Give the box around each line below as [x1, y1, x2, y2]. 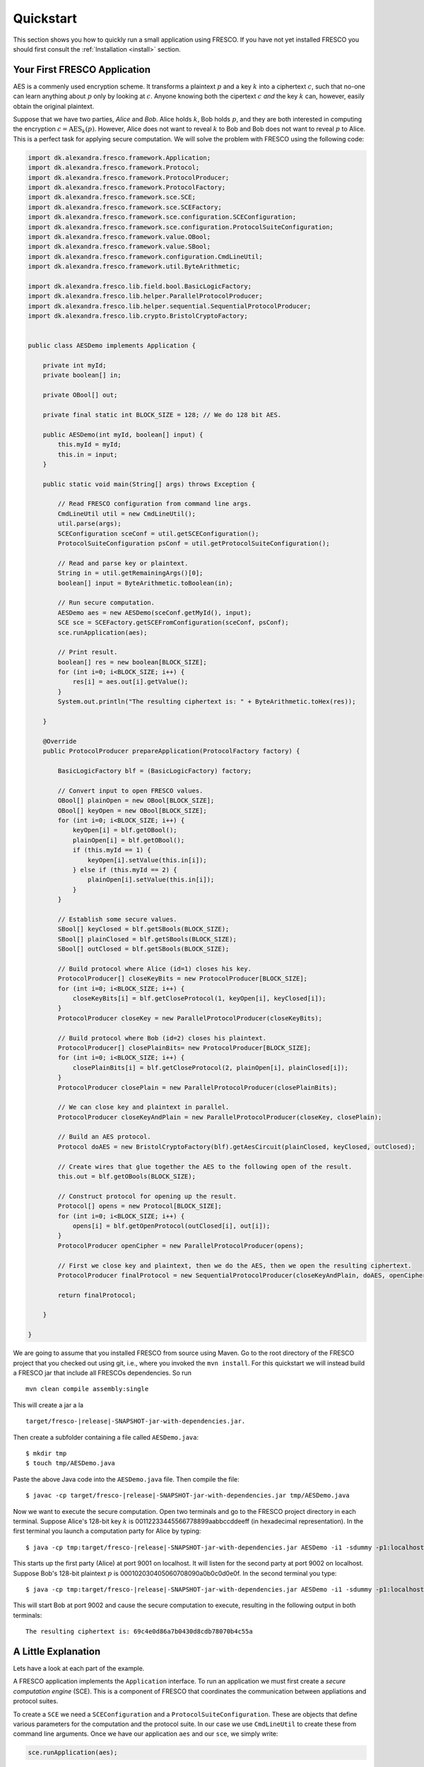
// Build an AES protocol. [57, 1133, 151, 1141]
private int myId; [42, 361, 107, 369]
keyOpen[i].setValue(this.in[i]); [87, 856, 208, 864]
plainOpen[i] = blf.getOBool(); [72, 836, 185, 844]
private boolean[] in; [42, 371, 122, 380]
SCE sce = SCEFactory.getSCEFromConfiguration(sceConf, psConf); [57, 618, 289, 627]
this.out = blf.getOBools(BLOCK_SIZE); [57, 1173, 196, 1180]
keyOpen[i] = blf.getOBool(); [72, 826, 177, 834]
